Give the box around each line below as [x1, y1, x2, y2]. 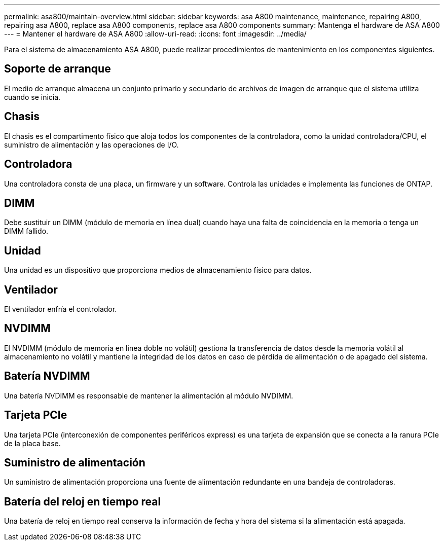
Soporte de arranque [4, 62, 111, 76]
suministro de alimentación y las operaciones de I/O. [4, 140, 179, 149]
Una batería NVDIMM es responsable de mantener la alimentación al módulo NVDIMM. [4, 391, 293, 400]
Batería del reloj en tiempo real [4, 495, 161, 508]
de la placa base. [4, 439, 61, 448]
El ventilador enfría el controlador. [4, 305, 117, 314]
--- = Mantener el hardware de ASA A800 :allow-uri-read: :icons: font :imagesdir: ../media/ [4, 29, 307, 38]
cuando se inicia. [4, 92, 61, 101]
